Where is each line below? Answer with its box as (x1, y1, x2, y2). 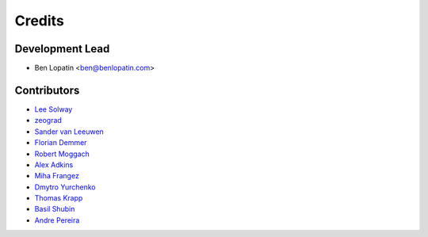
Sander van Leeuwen (34, 127, 105, 136)
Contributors (14, 83, 80, 97)
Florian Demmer (34, 138, 87, 147)
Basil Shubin (34, 205, 75, 214)
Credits (14, 12, 65, 29)
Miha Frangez (34, 171, 79, 181)
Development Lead (14, 42, 110, 55)
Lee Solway (34, 104, 73, 114)
